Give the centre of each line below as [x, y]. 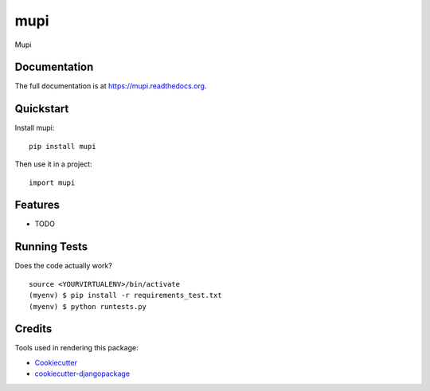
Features [37, 205]
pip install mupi [63, 146]
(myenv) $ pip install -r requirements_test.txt [125, 295]
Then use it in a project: [53, 164]
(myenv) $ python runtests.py [88, 306]
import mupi [52, 182]
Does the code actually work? [64, 266]
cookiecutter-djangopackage [82, 373]
